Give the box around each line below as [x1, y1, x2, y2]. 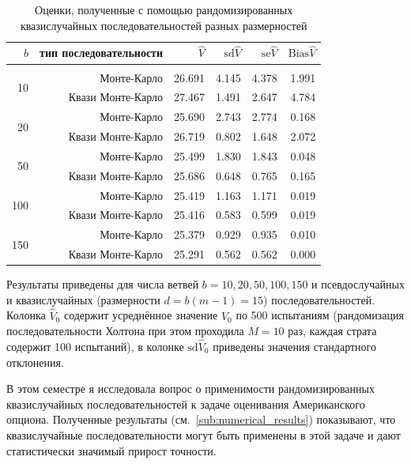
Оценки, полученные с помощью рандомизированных [35, 2, 293, 17]
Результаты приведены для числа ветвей [6, 276, 199, 292]
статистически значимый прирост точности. [6, 442, 217, 458]
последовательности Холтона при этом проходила [6, 323, 244, 339]
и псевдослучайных [311, 276, 405, 292]
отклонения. [6, 353, 64, 370]
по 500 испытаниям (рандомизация [236, 307, 404, 323]
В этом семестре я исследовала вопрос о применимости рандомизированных [6, 380, 375, 397]
